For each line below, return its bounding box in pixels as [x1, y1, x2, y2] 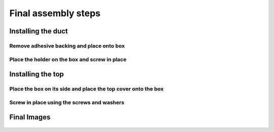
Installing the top [9, 70, 64, 78]
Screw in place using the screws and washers [9, 99, 124, 106]
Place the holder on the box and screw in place [9, 56, 127, 63]
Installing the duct [9, 27, 68, 35]
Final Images [9, 113, 51, 121]
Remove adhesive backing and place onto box [9, 42, 125, 49]
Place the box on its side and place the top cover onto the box [9, 85, 164, 93]
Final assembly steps [9, 8, 101, 19]
